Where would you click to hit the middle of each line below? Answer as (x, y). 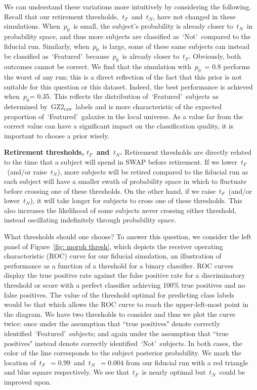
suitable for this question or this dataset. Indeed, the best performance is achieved (128, 86)
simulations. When (32, 26)
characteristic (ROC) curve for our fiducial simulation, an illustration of (113, 256)
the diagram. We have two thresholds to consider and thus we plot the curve (120, 314)
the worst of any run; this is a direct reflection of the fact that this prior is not (123, 76)
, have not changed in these (194, 16)
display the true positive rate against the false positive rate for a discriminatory (125, 275)
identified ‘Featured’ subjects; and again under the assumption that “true (116, 333)
